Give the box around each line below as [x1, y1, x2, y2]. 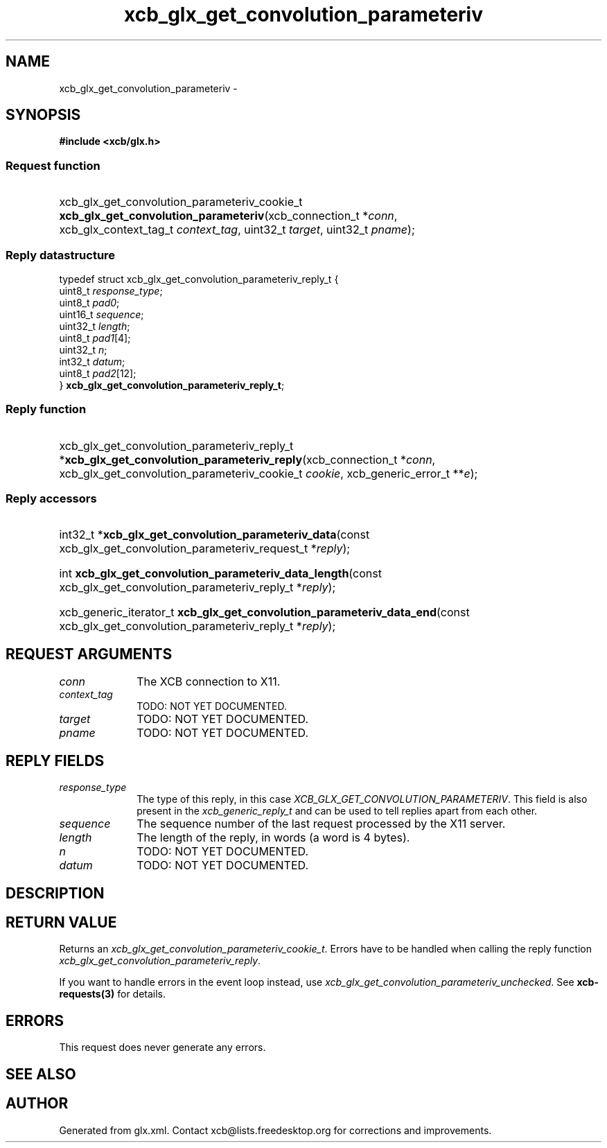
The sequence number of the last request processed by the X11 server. [137, 817, 506, 831]
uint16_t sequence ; [59, 308, 144, 320]
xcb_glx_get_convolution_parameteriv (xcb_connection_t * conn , [59, 209, 398, 223]
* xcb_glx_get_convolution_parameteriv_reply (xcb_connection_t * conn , [59, 452, 436, 467]
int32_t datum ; [59, 355, 125, 367]
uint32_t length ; [59, 320, 130, 332]
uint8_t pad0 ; [59, 296, 120, 308]
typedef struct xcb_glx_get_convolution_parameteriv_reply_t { [59, 272, 339, 285]
